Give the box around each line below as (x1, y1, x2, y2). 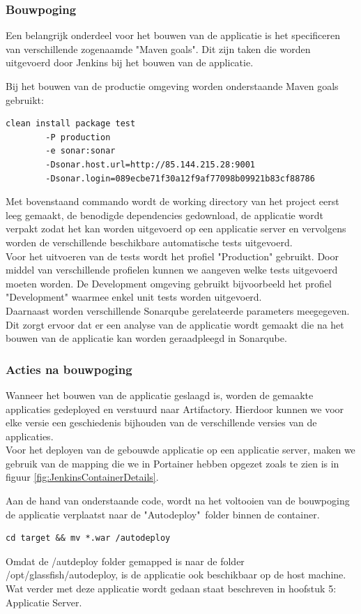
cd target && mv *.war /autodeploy (6, 533, 171, 544)
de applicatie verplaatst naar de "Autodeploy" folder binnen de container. (6, 507, 320, 521)
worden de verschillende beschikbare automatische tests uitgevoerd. (6, 234, 293, 249)
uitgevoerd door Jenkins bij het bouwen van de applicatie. (6, 55, 254, 70)
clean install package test (6, 119, 136, 129)
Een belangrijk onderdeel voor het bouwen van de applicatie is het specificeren (6, 28, 341, 43)
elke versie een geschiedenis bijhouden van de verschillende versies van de (6, 415, 317, 430)
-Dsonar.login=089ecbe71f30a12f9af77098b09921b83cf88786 (45, 173, 315, 184)
